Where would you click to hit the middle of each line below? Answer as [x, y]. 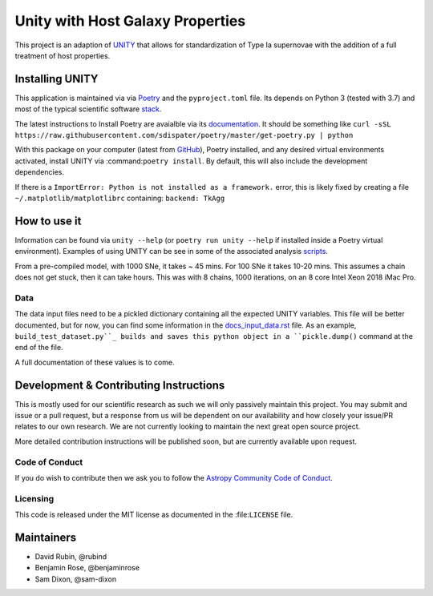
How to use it [48, 221]
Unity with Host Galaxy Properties [130, 21]
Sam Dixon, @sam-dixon [75, 579]
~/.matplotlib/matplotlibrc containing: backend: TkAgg [120, 198]
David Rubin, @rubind [71, 557]
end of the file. [39, 348]
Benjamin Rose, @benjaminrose [87, 568]
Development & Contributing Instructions [120, 385]
